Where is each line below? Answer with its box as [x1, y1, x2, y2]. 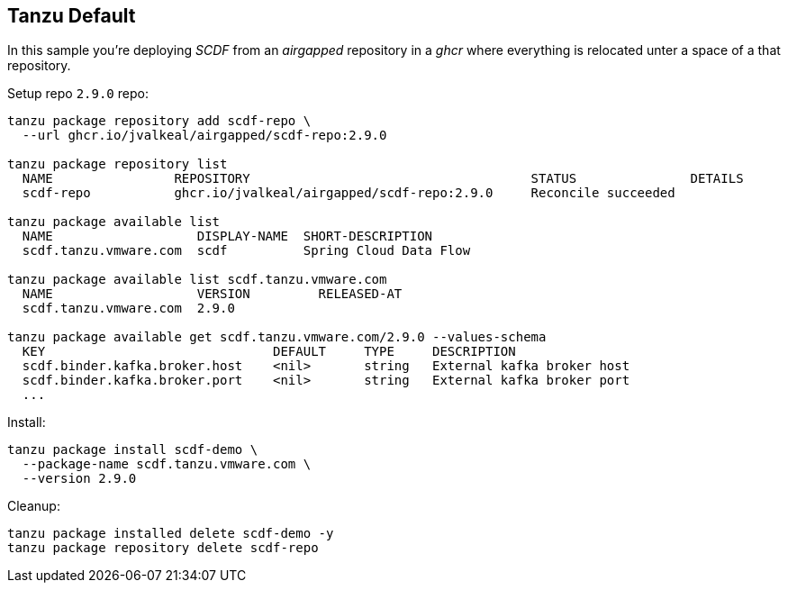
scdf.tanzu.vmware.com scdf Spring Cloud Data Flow [22, 243, 471, 259]
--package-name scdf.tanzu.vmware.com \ [22, 457, 312, 472]
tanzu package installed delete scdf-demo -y [7, 526, 334, 541]
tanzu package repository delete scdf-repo [7, 540, 319, 556]
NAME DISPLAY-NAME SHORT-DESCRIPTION [22, 229, 433, 244]
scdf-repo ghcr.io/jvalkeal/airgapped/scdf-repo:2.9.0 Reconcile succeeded [22, 186, 675, 201]
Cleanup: [7, 498, 60, 514]
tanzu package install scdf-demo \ [7, 442, 258, 458]
